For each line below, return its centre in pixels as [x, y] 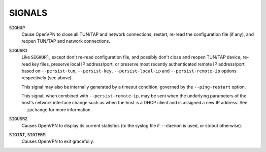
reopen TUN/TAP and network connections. [66, 41]
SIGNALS [28, 13]
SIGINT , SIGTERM [27, 135]
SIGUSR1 [18, 50]
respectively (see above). [47, 78]
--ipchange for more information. [57, 109]
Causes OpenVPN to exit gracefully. [58, 141]
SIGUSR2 [18, 119]
